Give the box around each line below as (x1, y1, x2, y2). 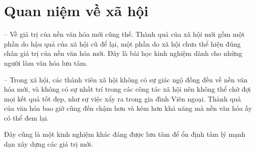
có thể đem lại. (4, 112, 49, 123)
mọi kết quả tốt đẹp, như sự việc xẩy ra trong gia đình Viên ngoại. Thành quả (4, 93, 241, 103)
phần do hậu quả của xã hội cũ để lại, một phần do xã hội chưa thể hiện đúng (4, 38, 241, 49)
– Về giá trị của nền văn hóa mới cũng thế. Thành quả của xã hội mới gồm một (4, 29, 245, 39)
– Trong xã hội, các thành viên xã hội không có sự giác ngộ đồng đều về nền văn (4, 74, 248, 84)
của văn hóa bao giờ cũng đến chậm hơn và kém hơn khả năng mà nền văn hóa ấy (4, 103, 252, 113)
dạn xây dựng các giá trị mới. (4, 139, 93, 149)
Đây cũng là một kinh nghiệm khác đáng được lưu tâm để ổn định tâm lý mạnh (4, 129, 246, 139)
